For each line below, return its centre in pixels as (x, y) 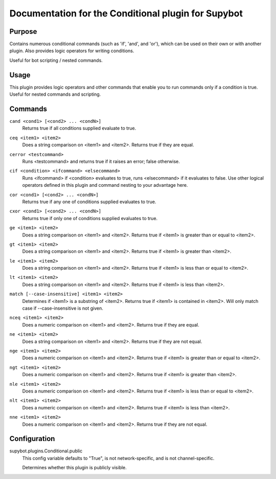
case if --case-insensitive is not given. (63, 308)
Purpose (23, 31)
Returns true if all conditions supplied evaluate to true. (79, 128)
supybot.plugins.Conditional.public (46, 451)
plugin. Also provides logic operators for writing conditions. (72, 51)
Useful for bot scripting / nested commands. (56, 60)
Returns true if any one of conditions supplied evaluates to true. (89, 202)
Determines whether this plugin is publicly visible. (75, 468)
